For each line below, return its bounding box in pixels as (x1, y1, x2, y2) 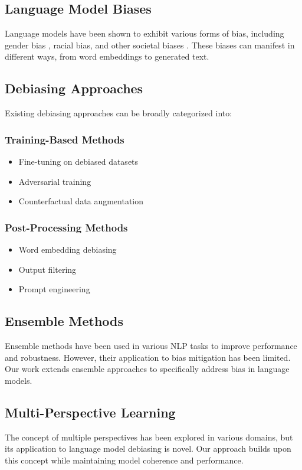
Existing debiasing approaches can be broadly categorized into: (5, 107, 232, 119)
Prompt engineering (18, 283, 90, 295)
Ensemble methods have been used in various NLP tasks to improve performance (5, 339, 297, 351)
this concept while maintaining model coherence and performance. (5, 453, 244, 466)
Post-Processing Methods (5, 220, 128, 234)
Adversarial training (18, 175, 91, 187)
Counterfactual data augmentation (18, 195, 144, 207)
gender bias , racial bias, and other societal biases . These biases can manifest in (5, 38, 295, 51)
